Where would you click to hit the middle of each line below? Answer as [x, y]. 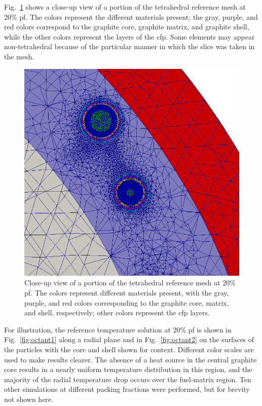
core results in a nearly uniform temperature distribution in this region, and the [128, 369]
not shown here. [29, 399]
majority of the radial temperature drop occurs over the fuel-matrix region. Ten [128, 379]
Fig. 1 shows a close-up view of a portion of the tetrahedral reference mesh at [125, 7]
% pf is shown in [206, 329]
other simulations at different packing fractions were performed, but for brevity [127, 389]
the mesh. [19, 56]
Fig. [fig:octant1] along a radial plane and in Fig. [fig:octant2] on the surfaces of [129, 339]
